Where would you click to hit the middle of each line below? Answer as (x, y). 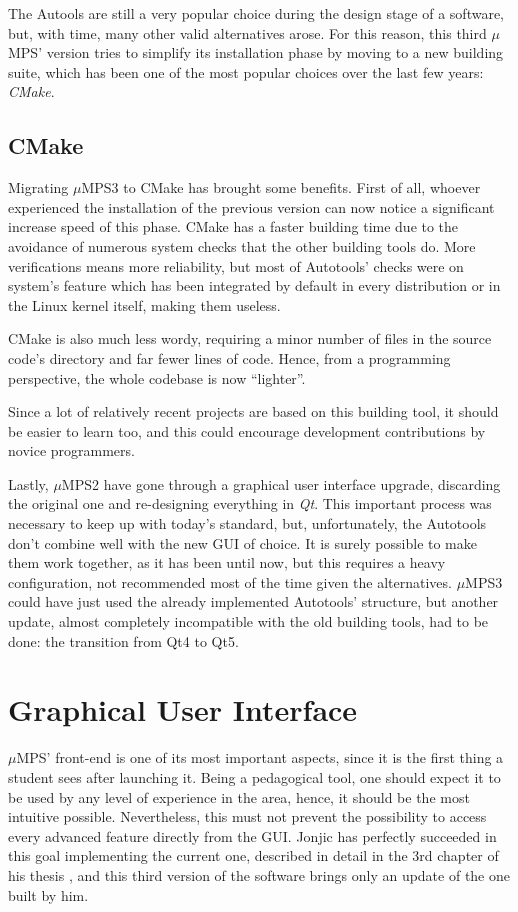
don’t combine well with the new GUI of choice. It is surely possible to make (242, 542)
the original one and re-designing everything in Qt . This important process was (250, 503)
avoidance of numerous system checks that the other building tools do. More (242, 245)
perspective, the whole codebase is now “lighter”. (157, 377)
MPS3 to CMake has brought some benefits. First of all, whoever (281, 187)
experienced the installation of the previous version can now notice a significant (251, 206)
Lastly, (28, 483)
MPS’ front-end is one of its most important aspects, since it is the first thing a (260, 757)
